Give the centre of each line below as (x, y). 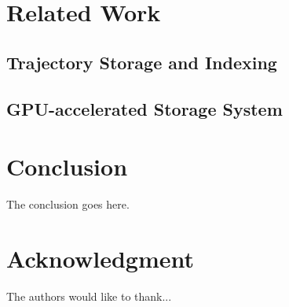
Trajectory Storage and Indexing (142, 62)
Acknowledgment (100, 258)
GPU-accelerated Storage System (144, 108)
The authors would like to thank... (89, 296)
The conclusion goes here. (68, 204)
